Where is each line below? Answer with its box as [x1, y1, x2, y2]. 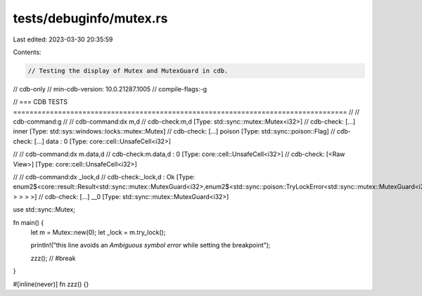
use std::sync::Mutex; [13, 205, 75, 214]
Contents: [13, 48, 41, 56]
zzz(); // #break [30, 254, 76, 262]
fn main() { [13, 218, 44, 226]
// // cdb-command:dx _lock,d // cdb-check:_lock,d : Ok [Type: [13, 173, 196, 181]
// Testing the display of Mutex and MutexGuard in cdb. [27, 67, 229, 75]
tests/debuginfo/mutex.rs [13, 11, 168, 26]
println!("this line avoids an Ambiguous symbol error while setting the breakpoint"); [30, 241, 271, 250]
